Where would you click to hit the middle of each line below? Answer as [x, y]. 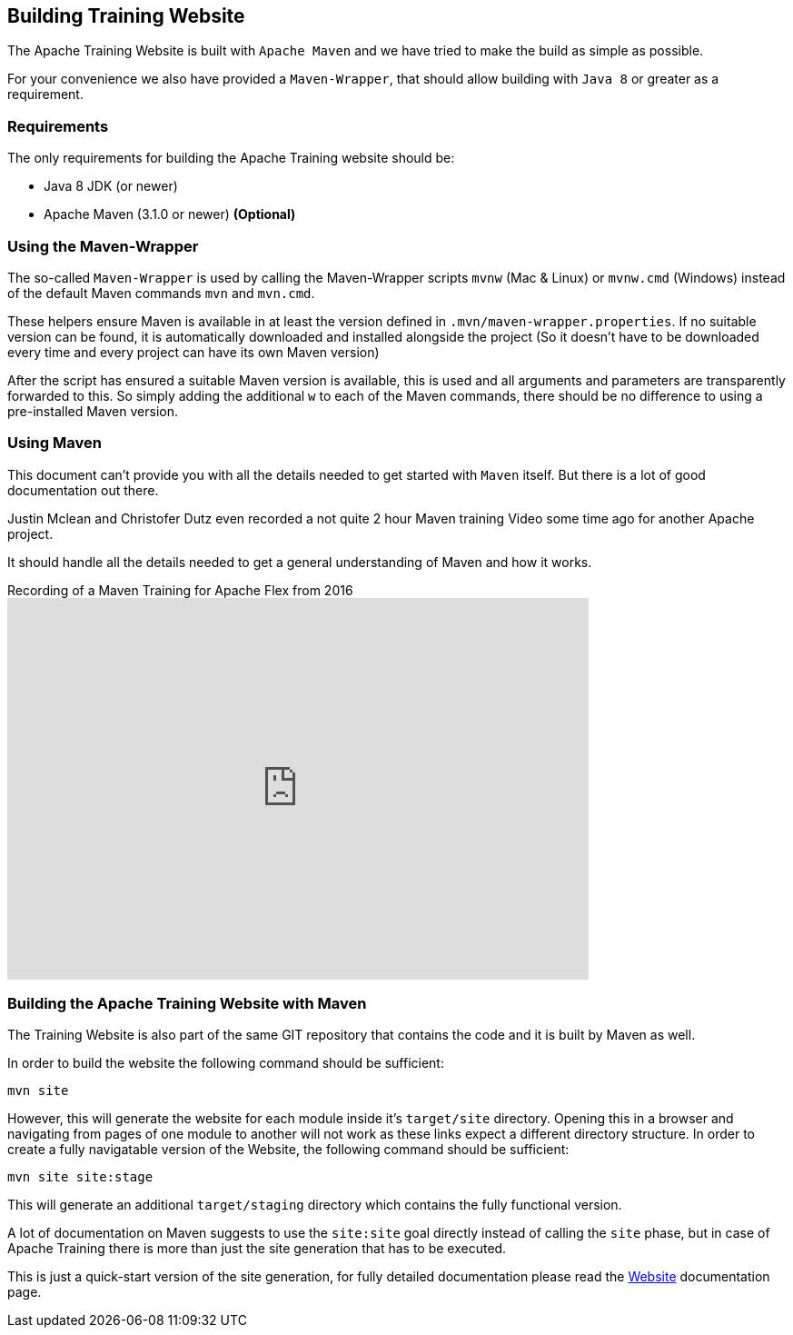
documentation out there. [83, 490]
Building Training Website [126, 16]
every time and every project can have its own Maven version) [193, 352]
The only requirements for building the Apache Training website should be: [231, 158]
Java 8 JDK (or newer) [111, 186]
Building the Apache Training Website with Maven [187, 1004]
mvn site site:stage [80, 1177]
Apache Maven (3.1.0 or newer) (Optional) [170, 214]
